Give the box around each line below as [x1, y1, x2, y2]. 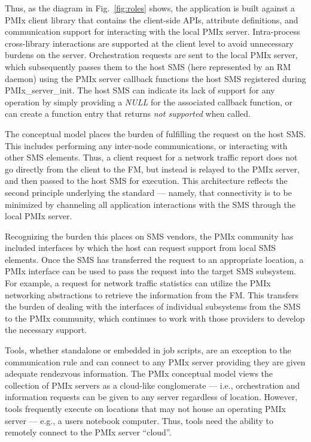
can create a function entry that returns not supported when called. [5, 107, 251, 120]
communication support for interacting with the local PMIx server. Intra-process [5, 25, 300, 38]
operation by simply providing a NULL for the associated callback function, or [5, 95, 292, 108]
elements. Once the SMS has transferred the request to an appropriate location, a [5, 253, 304, 265]
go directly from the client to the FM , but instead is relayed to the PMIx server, [5, 162, 300, 175]
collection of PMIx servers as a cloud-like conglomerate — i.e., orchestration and [5, 379, 300, 391]
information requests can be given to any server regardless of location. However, [5, 390, 298, 403]
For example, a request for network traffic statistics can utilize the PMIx [5, 277, 271, 289]
